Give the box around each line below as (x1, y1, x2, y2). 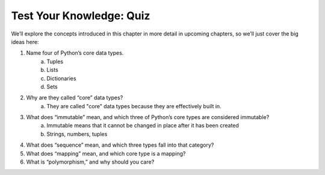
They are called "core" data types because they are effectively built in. (46, 102, 222, 109)
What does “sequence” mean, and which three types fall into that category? (26, 141, 214, 149)
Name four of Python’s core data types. (26, 49, 124, 57)
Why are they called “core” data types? (26, 94, 123, 102)
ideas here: (11, 38, 39, 45)
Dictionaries (46, 75, 76, 82)
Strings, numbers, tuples (46, 130, 108, 138)
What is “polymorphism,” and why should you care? (26, 158, 155, 165)
